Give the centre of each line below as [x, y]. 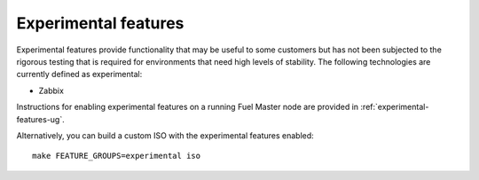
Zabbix [51, 90]
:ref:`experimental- [395, 107]
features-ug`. [41, 119]
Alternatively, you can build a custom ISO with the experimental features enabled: [165, 135]
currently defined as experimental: [79, 74]
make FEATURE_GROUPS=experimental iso [117, 156]
